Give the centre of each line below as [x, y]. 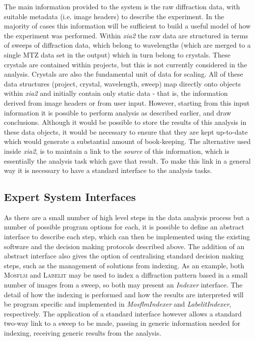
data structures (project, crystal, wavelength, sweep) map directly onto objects [123, 83]
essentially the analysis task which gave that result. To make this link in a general [127, 160]
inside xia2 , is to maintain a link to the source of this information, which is [117, 151]
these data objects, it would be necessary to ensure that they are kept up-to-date [126, 131]
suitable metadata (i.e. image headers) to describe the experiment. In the [114, 16]
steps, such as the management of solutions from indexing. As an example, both [124, 265]
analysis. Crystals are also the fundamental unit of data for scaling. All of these [124, 74]
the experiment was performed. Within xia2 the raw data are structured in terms [126, 35]
